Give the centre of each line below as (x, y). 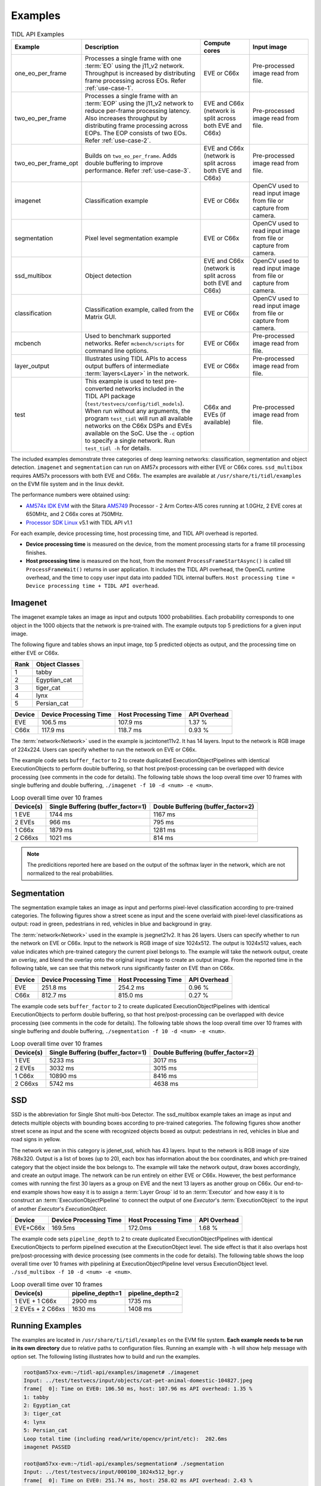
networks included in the (150, 388)
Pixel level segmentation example (131, 238)
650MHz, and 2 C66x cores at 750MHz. (75, 514)
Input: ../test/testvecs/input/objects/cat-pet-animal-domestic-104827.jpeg (138, 1380)
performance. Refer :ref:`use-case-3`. (138, 171)
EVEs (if (215, 414)
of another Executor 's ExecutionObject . (59, 1208)
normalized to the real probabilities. (70, 873)
